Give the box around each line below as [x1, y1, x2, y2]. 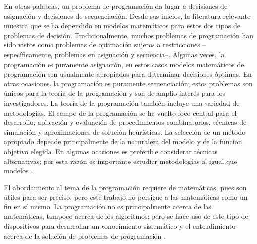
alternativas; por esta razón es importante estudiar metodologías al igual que [4, 156, 237, 166]
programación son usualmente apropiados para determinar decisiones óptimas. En [4, 69, 252, 79]
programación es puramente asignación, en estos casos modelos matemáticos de [4, 59, 244, 69]
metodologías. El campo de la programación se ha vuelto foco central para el [4, 107, 237, 118]
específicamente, [4, 49, 53, 59]
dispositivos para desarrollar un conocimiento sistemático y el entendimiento [4, 221, 236, 231]
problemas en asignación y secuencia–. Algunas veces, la [54, 49, 225, 59]
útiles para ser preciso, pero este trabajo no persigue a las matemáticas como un [4, 192, 248, 202]
